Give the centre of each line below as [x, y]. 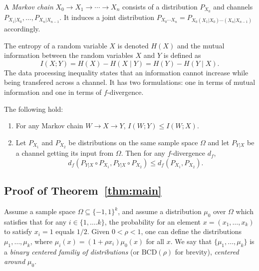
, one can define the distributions [191, 231]
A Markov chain [29, 6]
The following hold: [34, 109]
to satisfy [18, 231]
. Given [98, 231]
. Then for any [143, 153]
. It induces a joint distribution [107, 17]
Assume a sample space [40, 211]
